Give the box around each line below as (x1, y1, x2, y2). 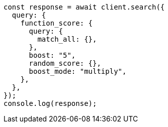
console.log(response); (4, 99, 97, 107)
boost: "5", (29, 51, 76, 59)
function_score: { (20, 19, 93, 27)
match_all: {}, (37, 35, 97, 43)
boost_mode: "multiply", (29, 67, 127, 75)
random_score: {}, (29, 59, 101, 67)
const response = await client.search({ (4, 3, 165, 11)
